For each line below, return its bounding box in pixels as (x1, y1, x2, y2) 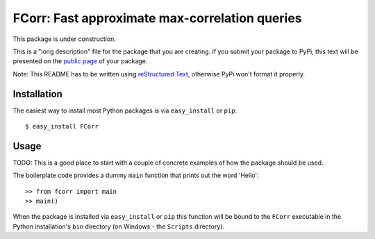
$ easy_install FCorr (25, 122, 99, 131)
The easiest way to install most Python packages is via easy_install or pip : (12, 106, 237, 115)
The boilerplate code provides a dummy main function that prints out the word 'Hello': (12, 171, 259, 180)
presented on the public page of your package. (12, 57, 148, 65)
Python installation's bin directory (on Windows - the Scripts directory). (12, 222, 225, 231)
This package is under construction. (12, 35, 116, 43)
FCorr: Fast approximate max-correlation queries (12, 10, 302, 26)
